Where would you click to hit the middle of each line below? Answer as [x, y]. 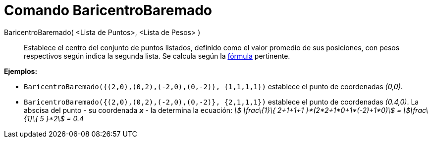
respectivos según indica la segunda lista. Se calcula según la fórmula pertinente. [157, 56]
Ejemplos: [21, 71]
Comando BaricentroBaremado [108, 10]
